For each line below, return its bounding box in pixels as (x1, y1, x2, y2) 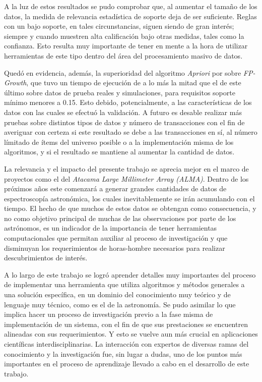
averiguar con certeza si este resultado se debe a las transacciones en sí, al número (4, 127, 257, 137)
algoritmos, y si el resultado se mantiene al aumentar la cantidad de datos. (4, 146, 235, 157)
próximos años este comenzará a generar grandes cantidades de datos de (4, 183, 227, 194)
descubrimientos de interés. (4, 252, 88, 263)
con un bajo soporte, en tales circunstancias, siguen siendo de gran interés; (4, 21, 234, 31)
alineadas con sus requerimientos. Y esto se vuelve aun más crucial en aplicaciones (4, 329, 258, 339)
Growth (4, 77, 27, 88)
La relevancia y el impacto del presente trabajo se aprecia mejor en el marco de (4, 163, 249, 174)
